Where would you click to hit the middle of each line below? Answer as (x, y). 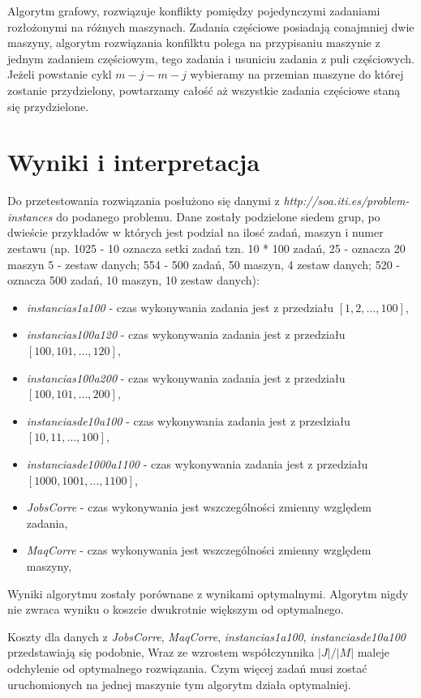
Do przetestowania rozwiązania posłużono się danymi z (144, 201)
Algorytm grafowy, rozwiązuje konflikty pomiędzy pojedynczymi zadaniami (194, 11)
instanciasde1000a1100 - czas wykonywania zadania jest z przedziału (197, 464)
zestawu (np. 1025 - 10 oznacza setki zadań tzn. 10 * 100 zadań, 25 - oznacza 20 (206, 248)
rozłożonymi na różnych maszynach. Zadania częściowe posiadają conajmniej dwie (211, 26)
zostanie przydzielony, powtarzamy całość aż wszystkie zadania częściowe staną (204, 90)
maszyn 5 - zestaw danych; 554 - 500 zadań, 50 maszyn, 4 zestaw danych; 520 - (204, 264)
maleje (373, 652)
